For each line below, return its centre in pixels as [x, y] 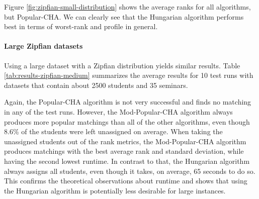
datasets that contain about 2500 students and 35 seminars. [96, 85]
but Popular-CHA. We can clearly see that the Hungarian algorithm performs [124, 16]
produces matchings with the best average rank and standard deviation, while [124, 151]
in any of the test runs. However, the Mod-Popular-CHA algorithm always [118, 111]
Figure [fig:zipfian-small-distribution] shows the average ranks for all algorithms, [127, 7]
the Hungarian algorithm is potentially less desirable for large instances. [115, 190]
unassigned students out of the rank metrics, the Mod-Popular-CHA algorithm [125, 141]
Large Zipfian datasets [44, 46]
